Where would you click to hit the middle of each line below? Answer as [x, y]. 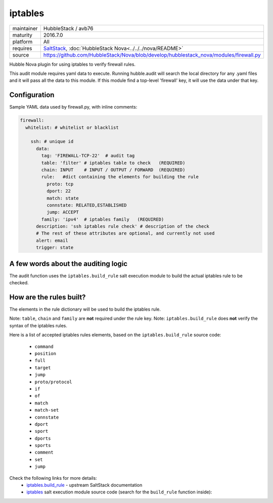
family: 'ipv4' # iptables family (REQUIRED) [103, 219]
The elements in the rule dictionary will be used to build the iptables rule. [85, 309]
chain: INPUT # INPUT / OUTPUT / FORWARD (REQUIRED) [113, 170]
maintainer [25, 28]
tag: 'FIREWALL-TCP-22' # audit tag [88, 156]
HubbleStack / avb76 [68, 28]
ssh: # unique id [52, 142]
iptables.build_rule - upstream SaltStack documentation [84, 485]
